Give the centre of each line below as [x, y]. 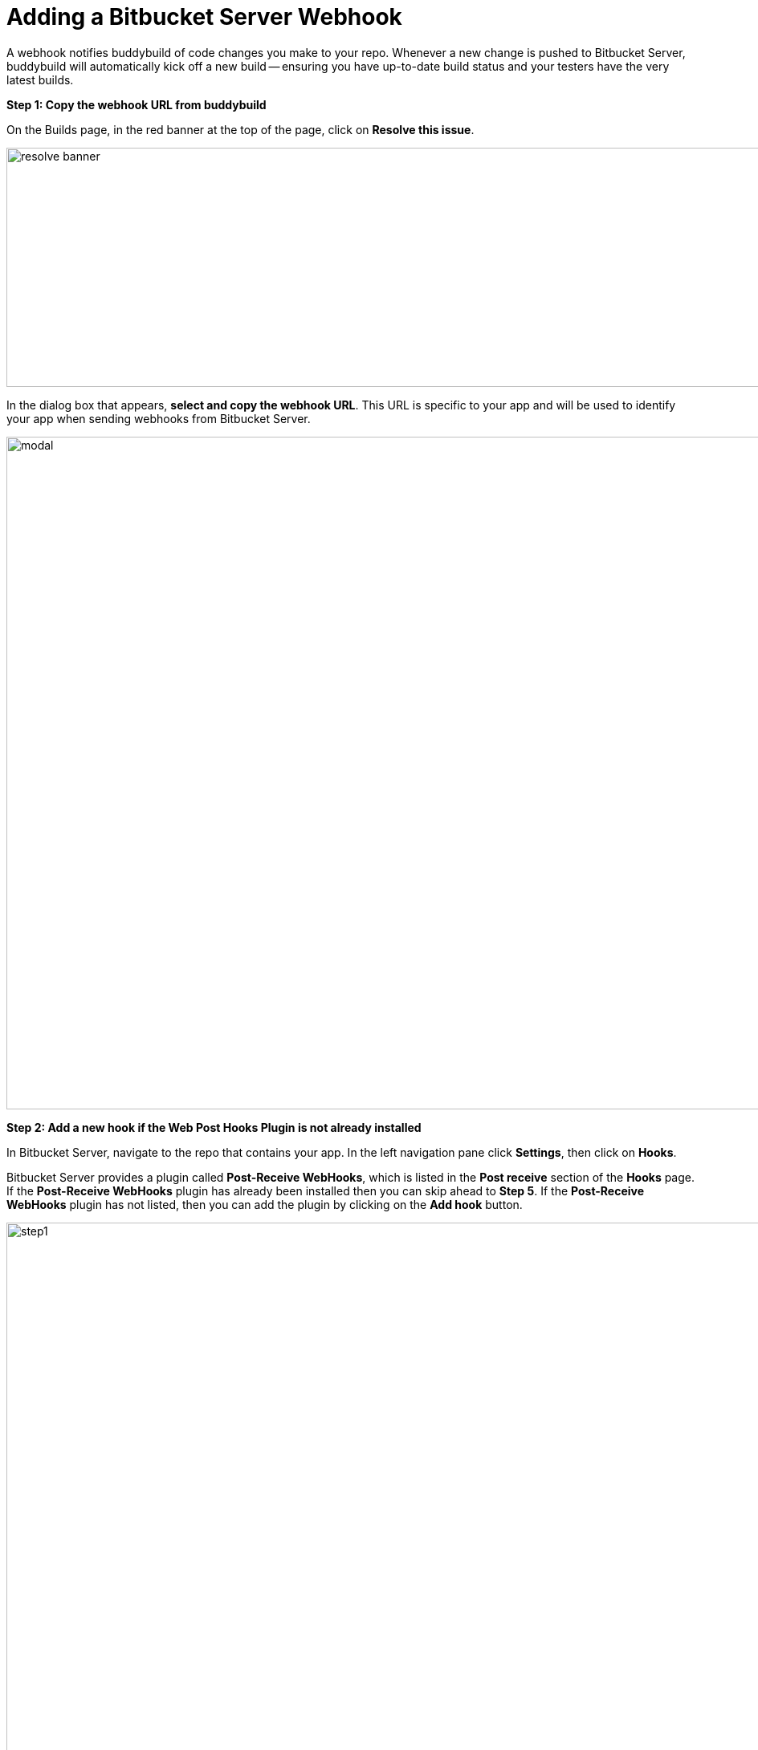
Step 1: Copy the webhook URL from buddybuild [137, 104]
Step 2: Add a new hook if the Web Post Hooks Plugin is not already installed [214, 1127]
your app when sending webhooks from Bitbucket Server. [159, 418]
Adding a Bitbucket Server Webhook [204, 17]
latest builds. [40, 79]
